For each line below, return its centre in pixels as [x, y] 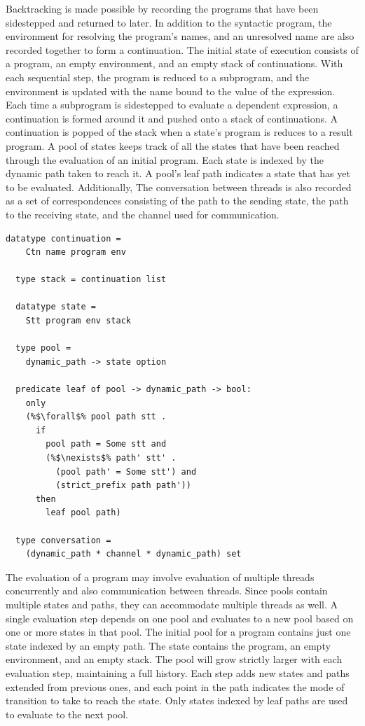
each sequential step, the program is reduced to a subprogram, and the [158, 77]
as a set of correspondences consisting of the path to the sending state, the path [177, 201]
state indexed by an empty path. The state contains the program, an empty [168, 645]
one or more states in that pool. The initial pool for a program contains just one [178, 632]
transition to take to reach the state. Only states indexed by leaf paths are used [177, 700]
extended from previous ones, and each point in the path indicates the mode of [175, 686]
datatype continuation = [63, 238]
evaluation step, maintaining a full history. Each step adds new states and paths [178, 672]
